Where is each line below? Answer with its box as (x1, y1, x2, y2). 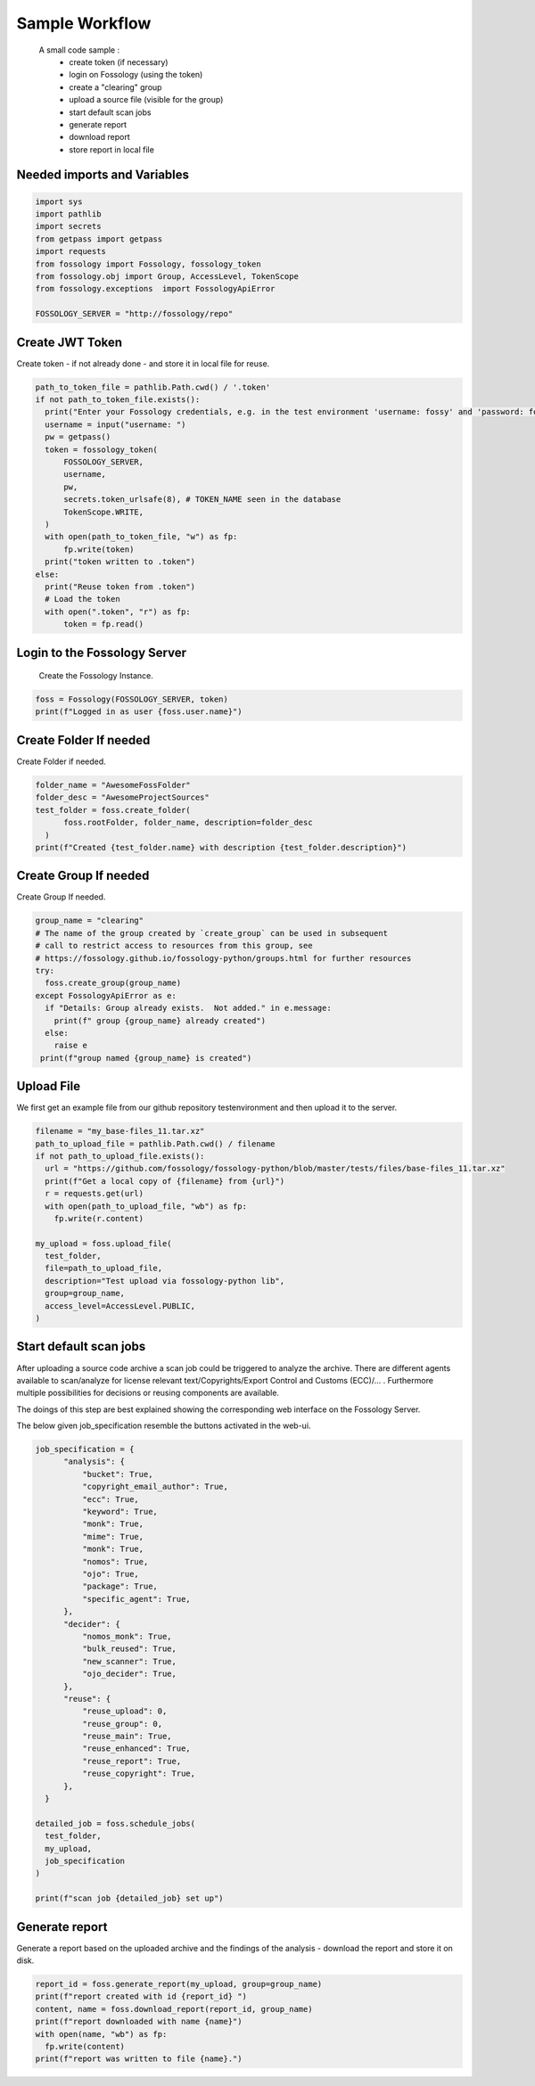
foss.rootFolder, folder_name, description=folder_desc (63, 817, 313, 828)
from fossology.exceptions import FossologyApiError (35, 283, 276, 294)
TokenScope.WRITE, (63, 506, 144, 517)
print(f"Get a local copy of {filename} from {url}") (45, 1176, 285, 1186)
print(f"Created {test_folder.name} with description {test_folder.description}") (35, 842, 407, 852)
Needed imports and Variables (16, 168, 190, 183)
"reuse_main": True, (81, 1731, 173, 1742)
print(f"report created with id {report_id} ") (35, 1992, 247, 2001)
